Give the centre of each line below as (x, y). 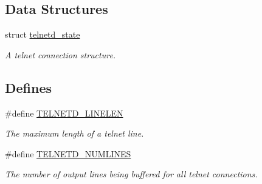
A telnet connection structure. (60, 54)
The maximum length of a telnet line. (74, 133)
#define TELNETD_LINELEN (64, 113)
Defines (29, 87)
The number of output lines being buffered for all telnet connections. (131, 174)
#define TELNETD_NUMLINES (68, 153)
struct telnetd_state (43, 34)
